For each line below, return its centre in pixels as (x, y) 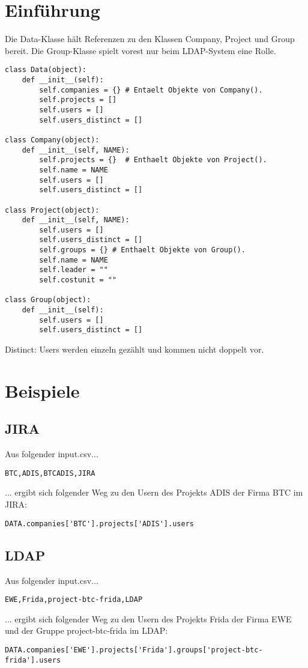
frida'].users (33, 660)
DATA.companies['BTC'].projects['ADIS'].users (99, 524)
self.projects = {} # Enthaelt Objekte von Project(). (153, 160)
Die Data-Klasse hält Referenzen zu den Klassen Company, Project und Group (150, 39)
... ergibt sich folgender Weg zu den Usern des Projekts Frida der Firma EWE (148, 618)
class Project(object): (52, 210)
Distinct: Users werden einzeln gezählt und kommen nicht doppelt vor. (134, 349)
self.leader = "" (74, 270)
